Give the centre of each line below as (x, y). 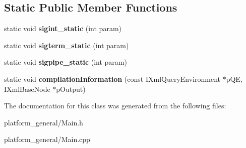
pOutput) (71, 89)
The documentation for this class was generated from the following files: (115, 106)
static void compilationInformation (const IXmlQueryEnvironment (112, 79)
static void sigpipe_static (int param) (66, 62)
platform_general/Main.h (44, 122)
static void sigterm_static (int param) (67, 45)
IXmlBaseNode (27, 89)
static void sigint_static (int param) (63, 28)
